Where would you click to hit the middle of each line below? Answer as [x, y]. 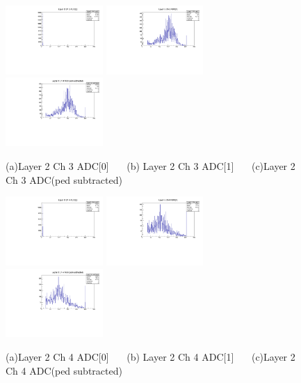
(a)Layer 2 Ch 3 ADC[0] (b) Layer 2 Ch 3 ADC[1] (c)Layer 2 [150, 165]
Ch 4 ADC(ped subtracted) [64, 370]
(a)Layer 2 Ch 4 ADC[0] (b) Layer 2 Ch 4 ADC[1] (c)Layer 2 [150, 357]
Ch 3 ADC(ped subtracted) [64, 179]
